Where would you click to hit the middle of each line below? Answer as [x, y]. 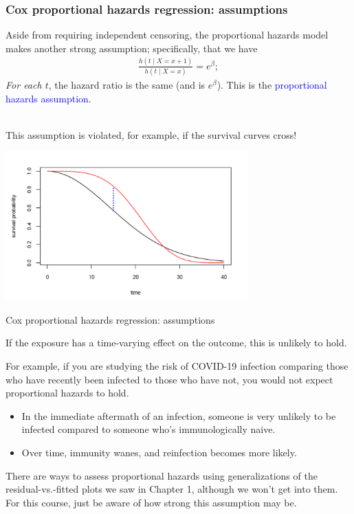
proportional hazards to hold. [67, 393]
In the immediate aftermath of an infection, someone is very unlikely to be [179, 415]
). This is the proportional [272, 85]
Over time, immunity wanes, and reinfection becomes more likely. [159, 452]
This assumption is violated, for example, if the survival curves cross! [151, 134]
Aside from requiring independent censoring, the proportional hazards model [167, 35]
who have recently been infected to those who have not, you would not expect [169, 379]
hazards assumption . [48, 98]
